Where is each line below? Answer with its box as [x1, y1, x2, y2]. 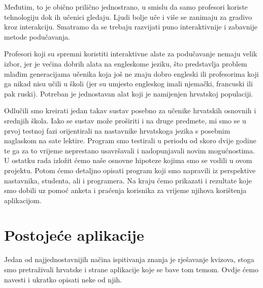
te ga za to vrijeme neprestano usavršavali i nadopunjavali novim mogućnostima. [4, 145, 255, 155]
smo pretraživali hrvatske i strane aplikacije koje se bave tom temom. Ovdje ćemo [4, 264, 258, 274]
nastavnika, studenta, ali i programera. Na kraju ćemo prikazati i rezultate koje [4, 175, 252, 185]
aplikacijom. [4, 195, 42, 205]
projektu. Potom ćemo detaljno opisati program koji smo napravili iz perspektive [4, 165, 256, 175]
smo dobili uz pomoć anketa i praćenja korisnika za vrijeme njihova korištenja [4, 185, 247, 196]
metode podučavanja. [4, 31, 70, 42]
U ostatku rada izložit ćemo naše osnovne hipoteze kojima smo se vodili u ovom [4, 155, 252, 166]
